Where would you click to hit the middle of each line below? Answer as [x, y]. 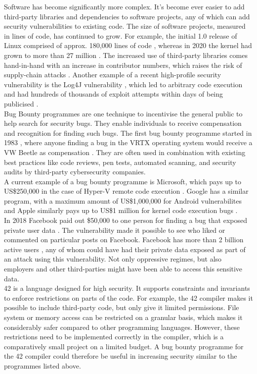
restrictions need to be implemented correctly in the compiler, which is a [114, 337]
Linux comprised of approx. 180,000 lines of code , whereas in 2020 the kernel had [128, 45]
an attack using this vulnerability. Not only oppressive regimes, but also [113, 259]
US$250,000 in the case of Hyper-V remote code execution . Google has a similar [126, 191]
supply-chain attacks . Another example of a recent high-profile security [113, 75]
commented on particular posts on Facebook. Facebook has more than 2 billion [124, 240]
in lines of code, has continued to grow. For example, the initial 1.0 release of [121, 35]
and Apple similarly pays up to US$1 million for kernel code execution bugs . [121, 210]
